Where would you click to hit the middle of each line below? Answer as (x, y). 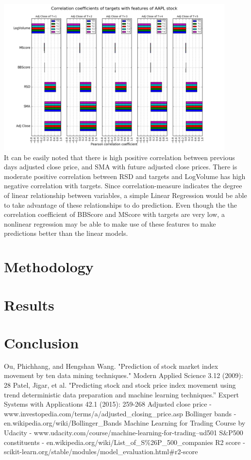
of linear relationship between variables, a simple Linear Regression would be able (125, 195)
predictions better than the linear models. (66, 233)
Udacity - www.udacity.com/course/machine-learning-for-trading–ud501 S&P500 (124, 433)
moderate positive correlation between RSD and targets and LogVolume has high (125, 176)
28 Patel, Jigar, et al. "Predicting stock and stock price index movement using (120, 385)
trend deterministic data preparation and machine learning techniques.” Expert (122, 394)
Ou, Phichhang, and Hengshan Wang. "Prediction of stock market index (111, 366)
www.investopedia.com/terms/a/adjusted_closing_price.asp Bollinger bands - (120, 413)
